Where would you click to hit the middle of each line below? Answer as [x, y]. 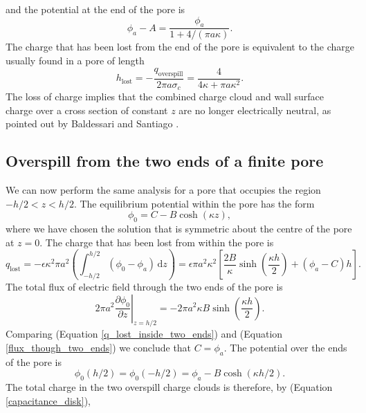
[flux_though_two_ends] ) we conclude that [99, 347]
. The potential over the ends [285, 347]
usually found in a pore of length [75, 61]
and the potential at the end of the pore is [95, 9]
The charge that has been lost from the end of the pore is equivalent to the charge [180, 47]
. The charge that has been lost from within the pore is [157, 242]
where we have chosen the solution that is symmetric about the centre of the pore [179, 229]
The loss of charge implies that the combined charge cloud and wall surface [165, 97]
